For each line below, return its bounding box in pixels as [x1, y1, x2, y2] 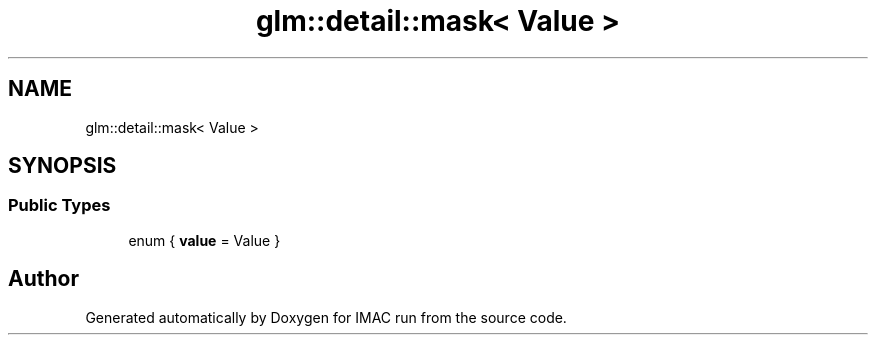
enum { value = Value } [128, 231, 281, 249]
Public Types [8, 195, 111, 216]
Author [8, 266, 79, 292]
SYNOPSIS [8, 153, 117, 179]
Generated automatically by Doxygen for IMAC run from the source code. [85, 308, 567, 326]
